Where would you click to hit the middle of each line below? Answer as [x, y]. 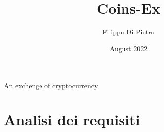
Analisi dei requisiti [72, 119]
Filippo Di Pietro [128, 32]
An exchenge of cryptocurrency [51, 85]
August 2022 [128, 48]
